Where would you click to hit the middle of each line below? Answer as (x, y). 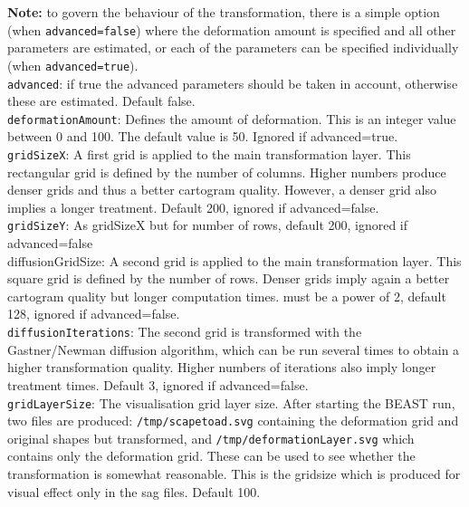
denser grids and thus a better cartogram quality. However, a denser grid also (222, 190)
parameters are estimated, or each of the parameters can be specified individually (233, 48)
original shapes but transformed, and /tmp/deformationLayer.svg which (211, 438)
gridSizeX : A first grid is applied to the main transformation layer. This (209, 154)
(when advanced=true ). (73, 65)
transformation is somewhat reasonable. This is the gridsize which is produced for (234, 474)
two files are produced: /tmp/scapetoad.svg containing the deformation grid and (233, 421)
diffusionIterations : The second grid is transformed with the (185, 332)
